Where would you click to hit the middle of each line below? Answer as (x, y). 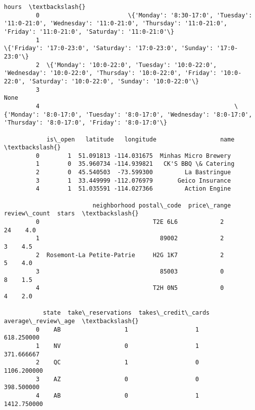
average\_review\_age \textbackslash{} (72, 321)
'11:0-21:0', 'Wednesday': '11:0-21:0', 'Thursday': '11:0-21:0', (116, 24)
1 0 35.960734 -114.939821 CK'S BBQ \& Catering (135, 164)
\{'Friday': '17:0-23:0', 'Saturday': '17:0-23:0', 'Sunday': (109, 48)
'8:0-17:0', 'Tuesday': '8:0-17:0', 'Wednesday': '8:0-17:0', (148, 114)
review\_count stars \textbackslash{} (72, 214)
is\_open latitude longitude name (140, 139)
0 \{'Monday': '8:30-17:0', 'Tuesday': (144, 15)
